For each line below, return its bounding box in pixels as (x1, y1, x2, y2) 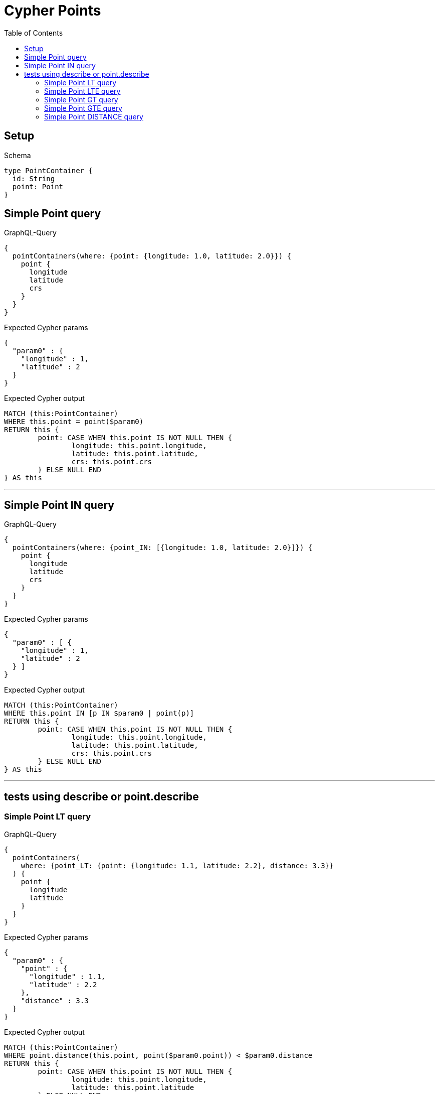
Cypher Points (4, 2, 101, 19)
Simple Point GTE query (44, 103, 122, 112)
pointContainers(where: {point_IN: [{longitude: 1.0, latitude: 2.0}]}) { (12, 543, 313, 552)
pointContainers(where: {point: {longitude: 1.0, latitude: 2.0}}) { (12, 252, 292, 260)
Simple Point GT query (44, 95, 118, 104)
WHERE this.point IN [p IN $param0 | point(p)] (4, 709, 194, 718)
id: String (12, 174, 55, 183)
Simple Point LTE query (44, 86, 121, 95)
